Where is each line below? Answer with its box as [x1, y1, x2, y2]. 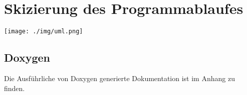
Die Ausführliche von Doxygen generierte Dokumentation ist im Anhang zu [4, 73, 235, 83]
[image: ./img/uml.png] [4, 28, 83, 35]
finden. [4, 83, 25, 93]
